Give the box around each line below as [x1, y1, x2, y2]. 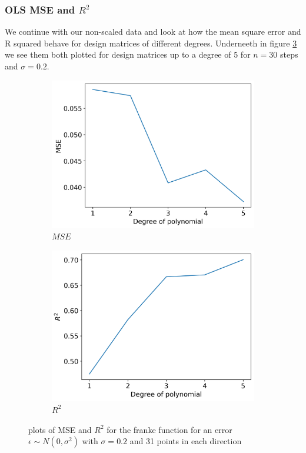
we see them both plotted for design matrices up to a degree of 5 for [5, 48, 251, 61]
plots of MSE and [28, 423, 92, 435]
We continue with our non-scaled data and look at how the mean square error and [5, 25, 301, 38]
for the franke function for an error [107, 423, 232, 435]
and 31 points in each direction [129, 435, 242, 447]
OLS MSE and [5, 2, 75, 16]
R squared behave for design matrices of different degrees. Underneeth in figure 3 [5, 36, 297, 49]
